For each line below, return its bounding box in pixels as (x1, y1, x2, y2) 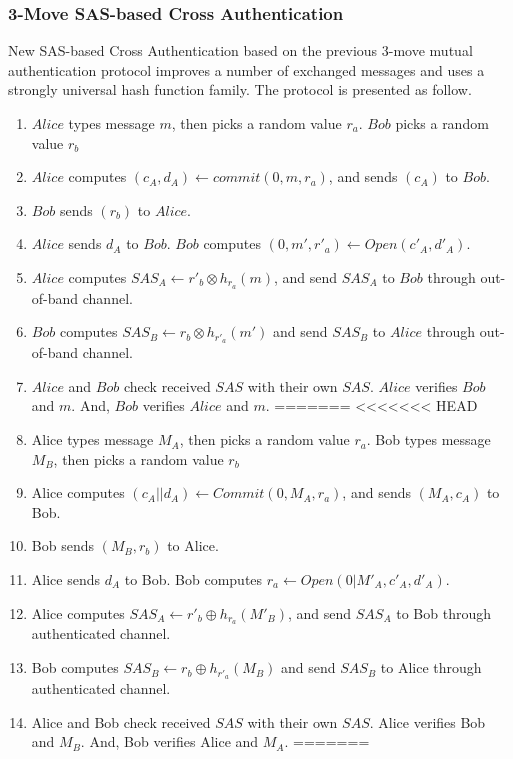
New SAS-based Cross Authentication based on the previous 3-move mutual (8, 40, 473, 61)
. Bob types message (366, 429, 491, 450)
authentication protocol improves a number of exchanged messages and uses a (8, 59, 485, 80)
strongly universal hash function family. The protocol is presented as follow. (8, 79, 472, 100)
